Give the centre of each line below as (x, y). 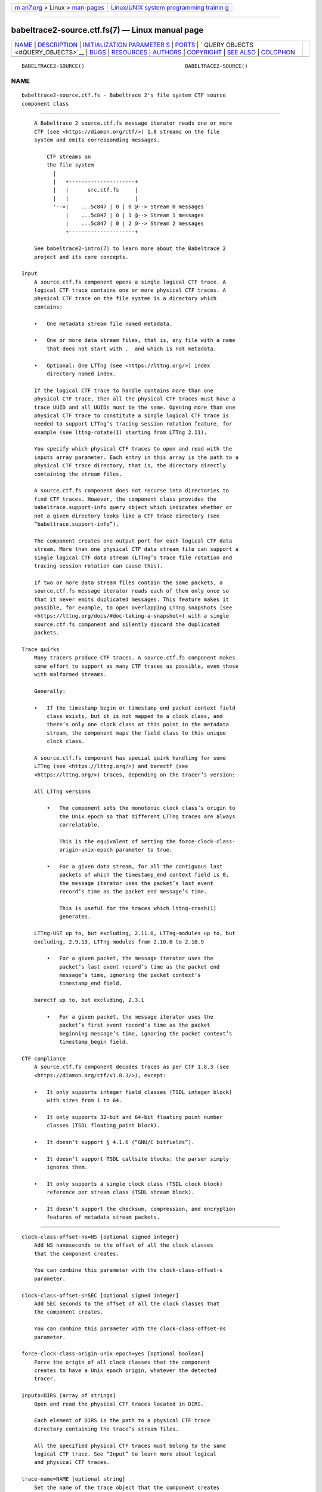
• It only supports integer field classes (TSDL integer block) (133, 1092)
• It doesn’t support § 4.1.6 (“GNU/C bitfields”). (114, 1142)
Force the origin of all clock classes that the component (122, 1362)
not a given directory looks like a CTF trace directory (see (127, 516)
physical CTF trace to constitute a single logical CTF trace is (131, 415)
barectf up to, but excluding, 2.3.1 (89, 1000)
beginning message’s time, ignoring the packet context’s (146, 1033)
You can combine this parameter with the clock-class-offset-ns (130, 1329)
